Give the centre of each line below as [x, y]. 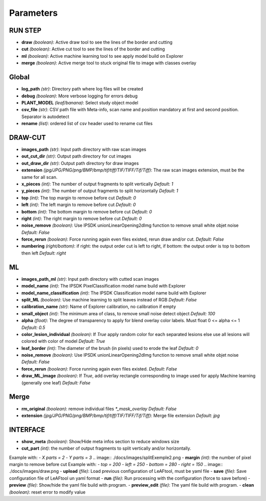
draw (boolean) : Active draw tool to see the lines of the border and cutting [97, 42]
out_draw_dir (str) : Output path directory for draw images [80, 163]
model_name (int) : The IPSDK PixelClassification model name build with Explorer [103, 286]
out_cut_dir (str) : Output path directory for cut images [76, 156]
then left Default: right [44, 253]
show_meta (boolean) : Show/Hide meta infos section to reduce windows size [100, 441]
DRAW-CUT [28, 138]
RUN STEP [25, 30]
